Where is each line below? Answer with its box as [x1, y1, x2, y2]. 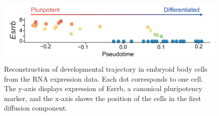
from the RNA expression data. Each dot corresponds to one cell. [4, 73, 203, 84]
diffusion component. [4, 103, 68, 113]
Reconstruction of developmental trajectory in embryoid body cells [4, 63, 208, 74]
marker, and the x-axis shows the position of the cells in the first [4, 93, 202, 103]
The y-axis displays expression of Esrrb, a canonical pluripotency [4, 83, 203, 94]
